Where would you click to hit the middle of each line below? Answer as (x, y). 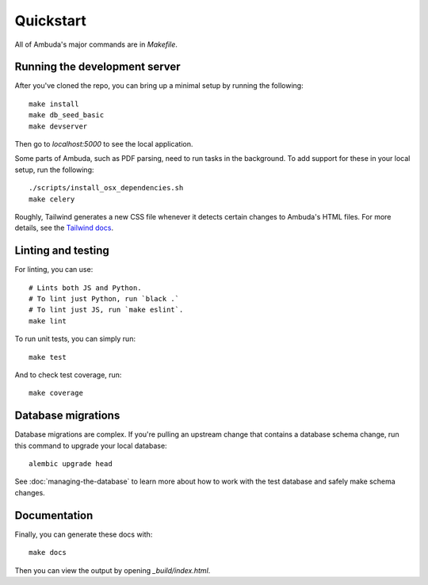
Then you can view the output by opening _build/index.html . (113, 570)
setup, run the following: (54, 170)
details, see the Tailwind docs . (64, 228)
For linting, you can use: (54, 270)
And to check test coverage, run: (68, 375)
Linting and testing (62, 251)
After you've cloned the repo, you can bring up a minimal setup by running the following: (159, 86)
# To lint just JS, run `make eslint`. (106, 310)
